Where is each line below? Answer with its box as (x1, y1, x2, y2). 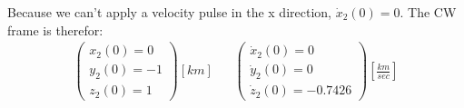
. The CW (400, 3, 457, 21)
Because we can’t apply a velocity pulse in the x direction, (7, 3, 331, 21)
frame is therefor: (7, 20, 104, 39)
